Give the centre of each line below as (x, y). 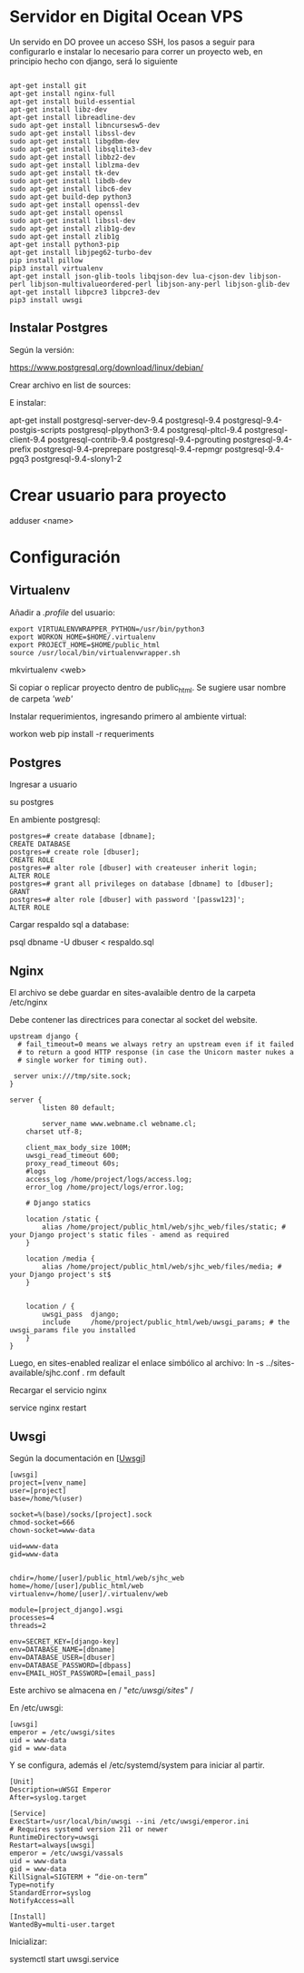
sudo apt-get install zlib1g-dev (73, 229)
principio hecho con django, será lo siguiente (94, 61)
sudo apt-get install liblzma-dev (75, 165)
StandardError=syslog (50, 1893)
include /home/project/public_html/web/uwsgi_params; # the (166, 1322)
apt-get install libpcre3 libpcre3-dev (85, 292)
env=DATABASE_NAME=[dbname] (63, 1649)
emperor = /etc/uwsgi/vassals (67, 1853)
